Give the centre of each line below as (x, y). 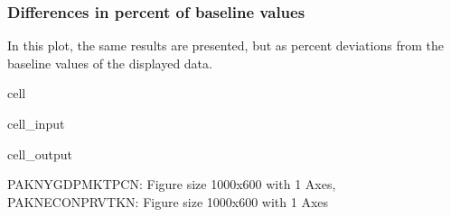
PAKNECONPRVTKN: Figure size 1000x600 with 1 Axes (168, 201)
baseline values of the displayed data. (110, 63)
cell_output (40, 154)
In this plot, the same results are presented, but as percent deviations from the (225, 45)
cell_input (36, 123)
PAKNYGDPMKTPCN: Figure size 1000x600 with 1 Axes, (172, 184)
